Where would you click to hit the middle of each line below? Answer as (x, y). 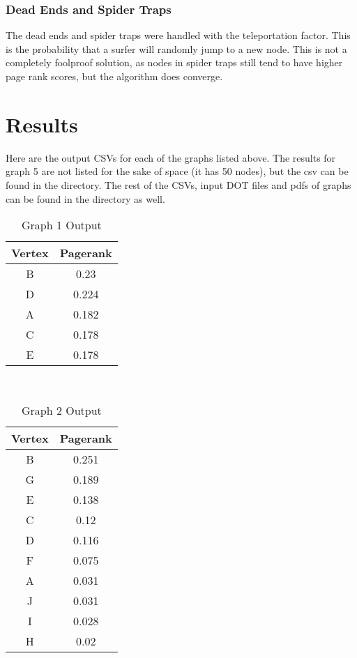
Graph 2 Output (61, 410)
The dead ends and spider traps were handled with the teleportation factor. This (178, 35)
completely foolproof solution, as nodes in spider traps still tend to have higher (174, 62)
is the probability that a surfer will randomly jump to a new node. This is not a (176, 48)
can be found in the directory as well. (85, 198)
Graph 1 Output (61, 225)
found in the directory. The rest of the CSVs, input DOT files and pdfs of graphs (178, 184)
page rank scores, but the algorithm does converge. (114, 76)
